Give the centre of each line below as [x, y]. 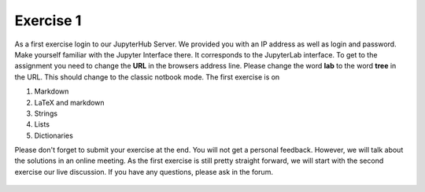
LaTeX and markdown [70, 102]
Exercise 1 [48, 20]
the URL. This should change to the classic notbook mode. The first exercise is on [147, 77]
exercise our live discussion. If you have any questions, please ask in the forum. [144, 172]
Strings [46, 113]
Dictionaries [54, 135]
